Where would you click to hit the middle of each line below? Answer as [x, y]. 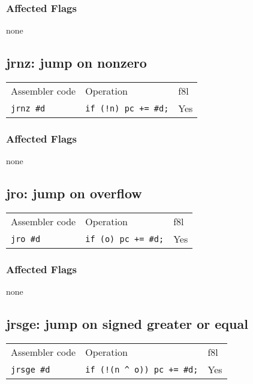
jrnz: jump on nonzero [76, 63]
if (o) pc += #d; [125, 239]
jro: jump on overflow [74, 193]
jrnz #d [28, 108]
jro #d [26, 239]
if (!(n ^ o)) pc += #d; [142, 369]
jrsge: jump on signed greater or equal [127, 324]
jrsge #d [31, 369]
